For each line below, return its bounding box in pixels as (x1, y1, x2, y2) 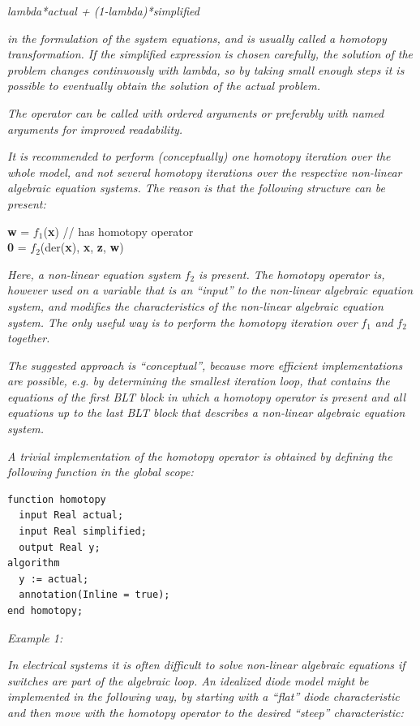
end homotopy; (7, 605, 84, 616)
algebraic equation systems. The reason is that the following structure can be (7, 179, 385, 196)
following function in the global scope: (7, 463, 194, 480)
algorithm (7, 557, 60, 569)
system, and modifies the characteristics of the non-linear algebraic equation (7, 297, 384, 314)
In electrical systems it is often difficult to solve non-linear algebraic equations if (7, 656, 405, 673)
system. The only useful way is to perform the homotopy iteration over (7, 313, 358, 330)
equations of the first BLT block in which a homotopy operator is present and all (7, 388, 405, 405)
